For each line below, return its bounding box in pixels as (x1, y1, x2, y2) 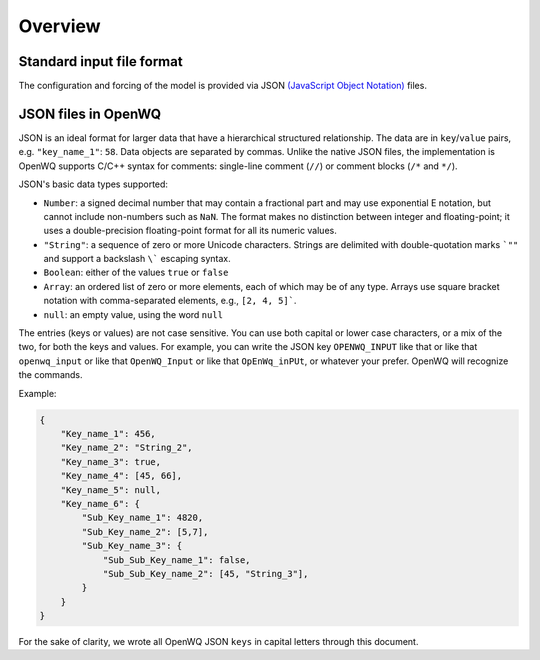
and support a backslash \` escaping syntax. (43, 253, 231, 265)
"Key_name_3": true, (60, 456, 162, 467)
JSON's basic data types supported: (18, 178, 169, 190)
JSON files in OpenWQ (18, 105, 162, 122)
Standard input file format (18, 53, 184, 70)
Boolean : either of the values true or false (43, 266, 229, 279)
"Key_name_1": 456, (60, 428, 157, 439)
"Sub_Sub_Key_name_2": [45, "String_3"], (102, 568, 309, 579)
